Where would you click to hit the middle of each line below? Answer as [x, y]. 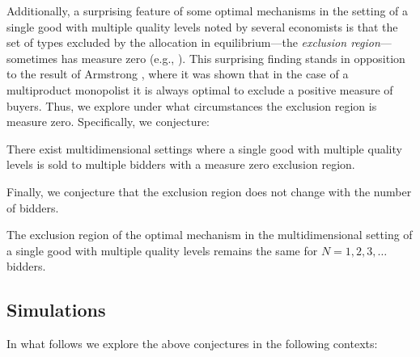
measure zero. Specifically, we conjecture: [108, 122]
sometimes [32, 58]
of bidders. [33, 207]
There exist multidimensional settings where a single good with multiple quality [204, 148]
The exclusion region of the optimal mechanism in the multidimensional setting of [210, 235]
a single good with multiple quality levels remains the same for [162, 250]
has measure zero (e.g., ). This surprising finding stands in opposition [233, 58]
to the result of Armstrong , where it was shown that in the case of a [178, 74]
